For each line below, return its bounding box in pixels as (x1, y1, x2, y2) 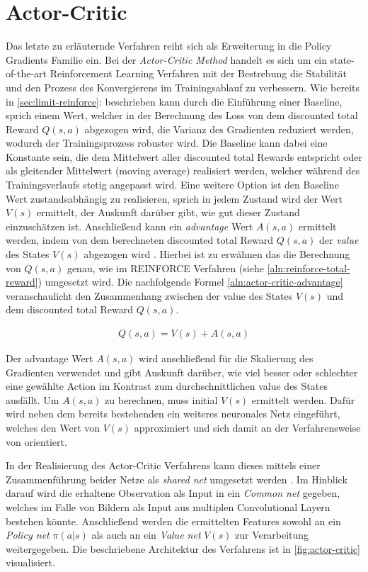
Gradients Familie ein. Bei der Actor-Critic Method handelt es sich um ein (6, 52, 328, 67)
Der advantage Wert (6, 351, 93, 366)
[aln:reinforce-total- (267, 260, 350, 275)
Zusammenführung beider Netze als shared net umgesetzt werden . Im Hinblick (6, 471, 347, 486)
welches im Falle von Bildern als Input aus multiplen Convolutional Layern (6, 499, 330, 514)
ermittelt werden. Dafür (251, 392, 355, 407)
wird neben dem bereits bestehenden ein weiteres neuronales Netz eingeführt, (6, 406, 340, 421)
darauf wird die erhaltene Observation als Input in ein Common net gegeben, (6, 486, 340, 500)
